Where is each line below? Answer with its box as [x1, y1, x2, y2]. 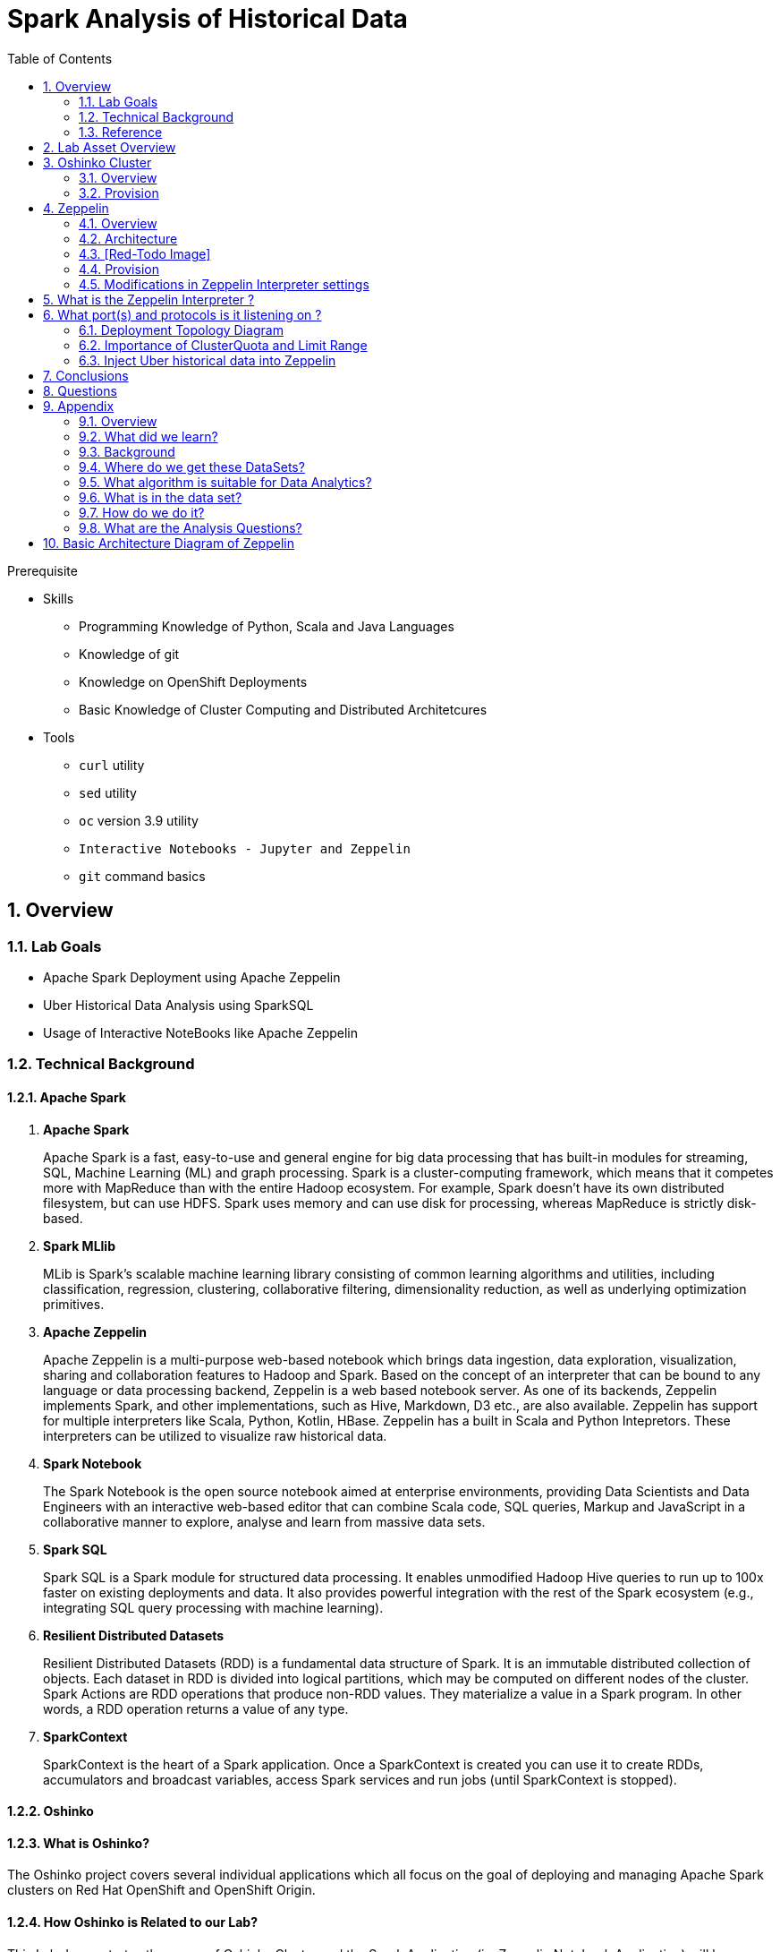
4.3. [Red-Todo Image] [79, 245, 211, 261]
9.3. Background [79, 443, 175, 459]
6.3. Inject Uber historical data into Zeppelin [79, 352, 336, 368]
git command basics [79, 868, 206, 884]
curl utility [79, 757, 145, 773]
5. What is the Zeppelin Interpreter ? [43, 291, 255, 307]
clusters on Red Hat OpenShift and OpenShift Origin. [7, 1882, 316, 1898]
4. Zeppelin [43, 200, 109, 216]
